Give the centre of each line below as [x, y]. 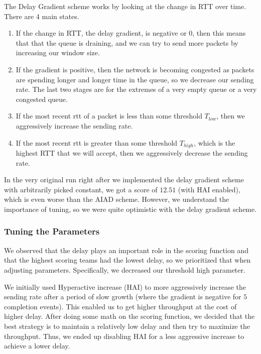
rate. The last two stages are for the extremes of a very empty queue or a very [136, 89]
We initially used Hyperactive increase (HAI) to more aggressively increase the [125, 286]
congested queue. [42, 99]
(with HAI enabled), [209, 189]
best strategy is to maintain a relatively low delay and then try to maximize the [127, 326]
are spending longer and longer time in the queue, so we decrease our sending [135, 79]
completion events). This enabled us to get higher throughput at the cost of [120, 306]
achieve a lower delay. [37, 346]
